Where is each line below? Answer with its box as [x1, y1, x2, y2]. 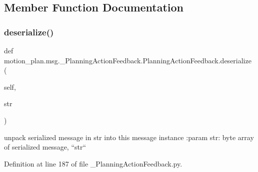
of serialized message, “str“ [4, 142, 86, 152]
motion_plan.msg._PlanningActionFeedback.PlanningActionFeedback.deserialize [4, 55, 251, 65]
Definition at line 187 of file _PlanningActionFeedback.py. [4, 158, 182, 169]
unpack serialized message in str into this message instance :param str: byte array [4, 132, 254, 142]
